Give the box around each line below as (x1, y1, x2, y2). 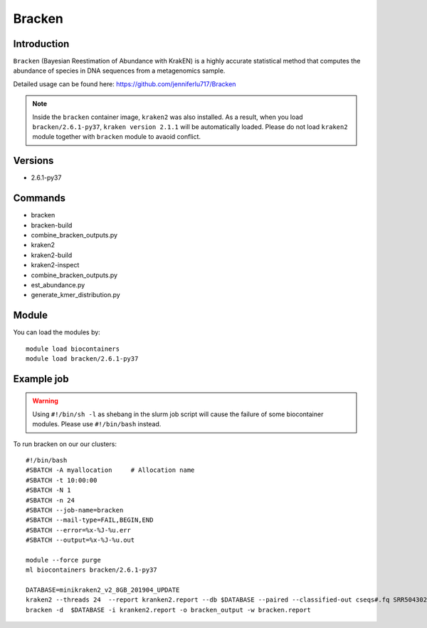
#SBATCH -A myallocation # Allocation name (26, 466, 195, 474)
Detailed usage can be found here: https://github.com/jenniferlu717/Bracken (13, 79, 236, 88)
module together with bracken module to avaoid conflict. (32, 133, 201, 141)
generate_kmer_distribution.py (31, 291, 120, 299)
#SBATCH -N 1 (26, 486, 71, 495)
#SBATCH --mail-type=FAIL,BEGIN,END (26, 516, 154, 524)
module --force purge (26, 556, 101, 564)
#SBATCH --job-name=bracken (26, 506, 124, 514)
